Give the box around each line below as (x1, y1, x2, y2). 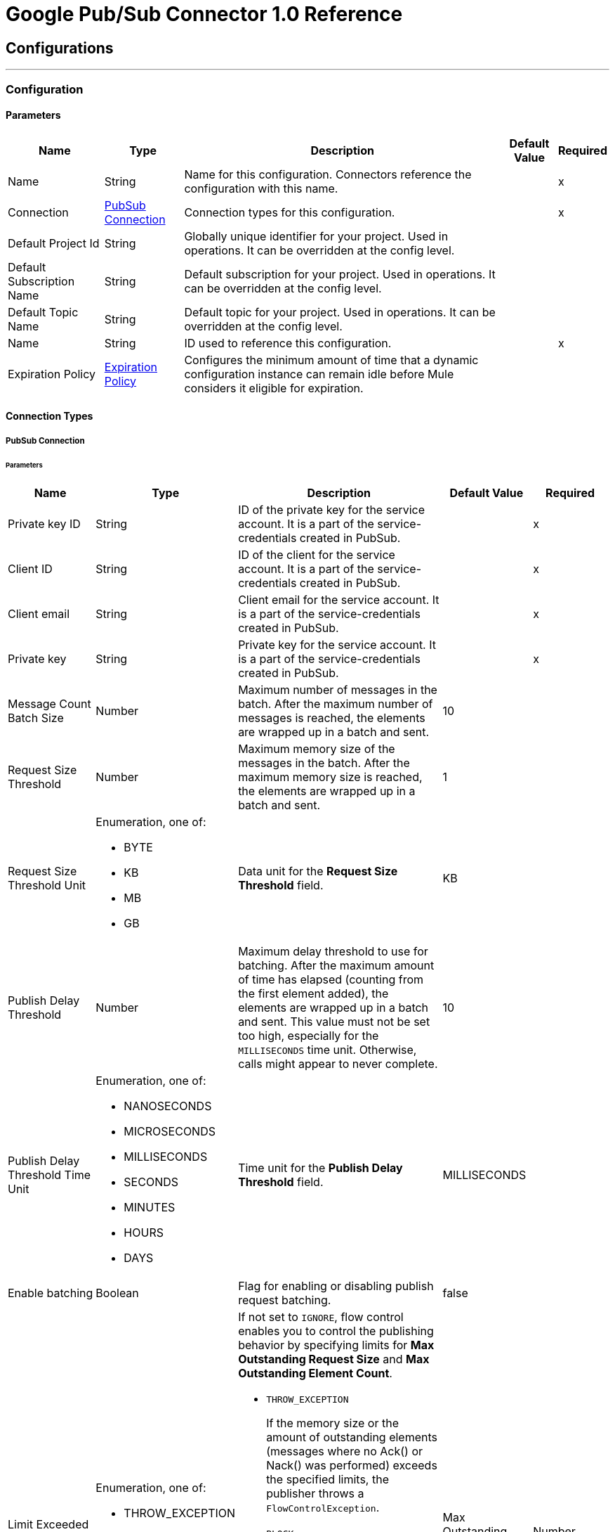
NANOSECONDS (124, 1099, 212, 1114)
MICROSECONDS (124, 1124, 216, 1139)
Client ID (8, 562, 53, 577)
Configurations (6, 39, 114, 57)
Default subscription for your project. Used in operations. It (184, 266, 496, 281)
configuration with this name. (184, 181, 338, 195)
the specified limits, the (266, 1472, 389, 1487)
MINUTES (124, 1200, 176, 1215)
